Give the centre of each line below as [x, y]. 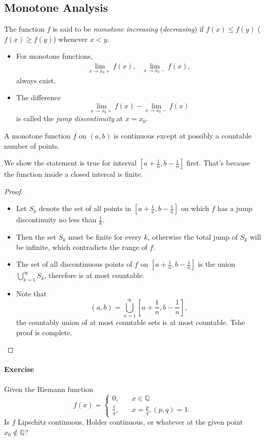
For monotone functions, [54, 56]
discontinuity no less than [56, 219]
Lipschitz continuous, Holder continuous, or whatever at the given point [130, 422]
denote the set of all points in [85, 208]
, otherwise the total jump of [193, 237]
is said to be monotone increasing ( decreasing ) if [128, 29]
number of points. [32, 145]
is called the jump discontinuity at [70, 118]
